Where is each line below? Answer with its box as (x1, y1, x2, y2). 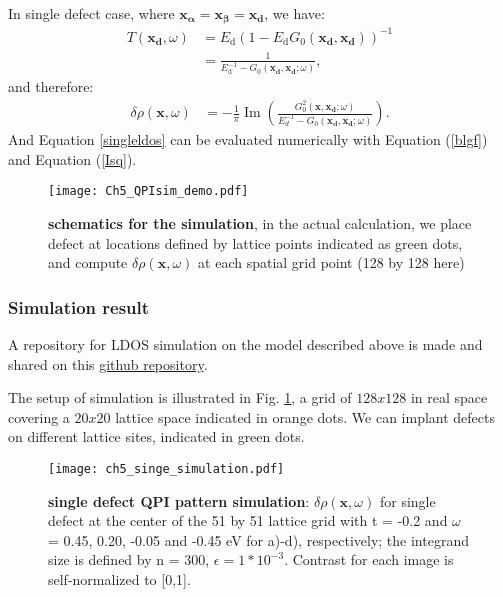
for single (379, 490, 436, 511)
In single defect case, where (8, 3, 175, 23)
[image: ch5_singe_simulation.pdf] (48, 461, 285, 476)
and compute (48, 252, 128, 273)
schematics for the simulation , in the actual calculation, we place (48, 212, 472, 233)
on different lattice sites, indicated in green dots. (8, 426, 305, 447)
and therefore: (8, 76, 94, 97)
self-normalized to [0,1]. (48, 568, 191, 589)
